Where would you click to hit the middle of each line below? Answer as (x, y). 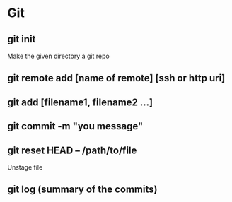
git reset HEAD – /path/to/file (72, 150)
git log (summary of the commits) (82, 190)
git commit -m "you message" (75, 126)
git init (22, 39)
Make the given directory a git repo (58, 56)
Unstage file (25, 167)
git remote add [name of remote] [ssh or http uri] (116, 78)
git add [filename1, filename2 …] (80, 102)
